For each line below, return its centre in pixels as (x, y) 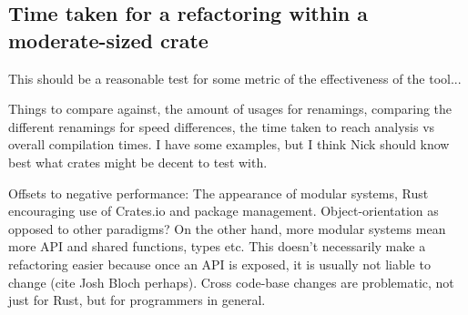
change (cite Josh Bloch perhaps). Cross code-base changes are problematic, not (231, 282)
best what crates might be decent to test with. (138, 162)
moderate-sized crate (108, 40)
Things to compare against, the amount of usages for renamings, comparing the (230, 109)
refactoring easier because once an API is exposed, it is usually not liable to (219, 264)
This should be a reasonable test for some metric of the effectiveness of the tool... (235, 78)
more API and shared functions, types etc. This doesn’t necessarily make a (217, 246)
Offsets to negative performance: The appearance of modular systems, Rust (219, 193)
